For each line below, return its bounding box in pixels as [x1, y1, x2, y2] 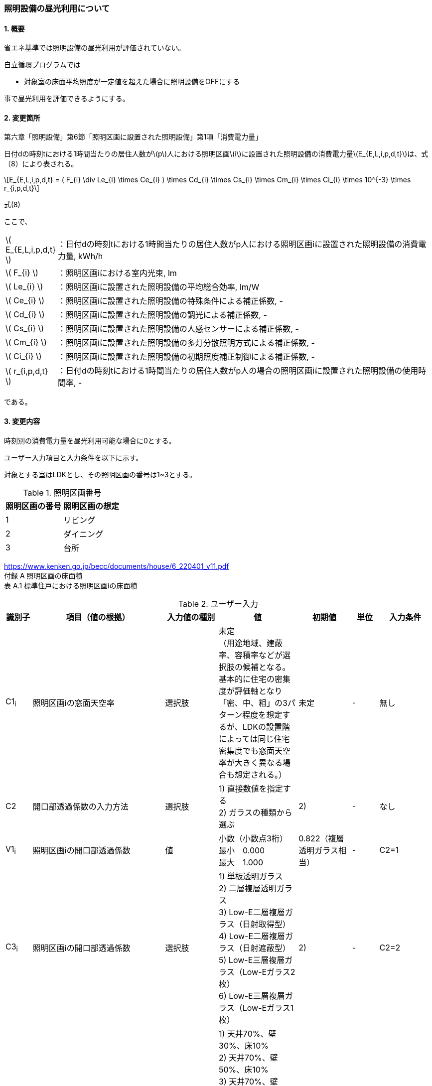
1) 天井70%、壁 [219, 1028, 277, 1039]
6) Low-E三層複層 [219, 990, 285, 1001]
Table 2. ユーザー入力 [178, 598, 259, 609]
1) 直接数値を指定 [219, 783, 283, 794]
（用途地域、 [219, 638, 267, 648]
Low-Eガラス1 [242, 1002, 294, 1013]
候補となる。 [243, 662, 290, 672]
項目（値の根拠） [66, 612, 130, 622]
